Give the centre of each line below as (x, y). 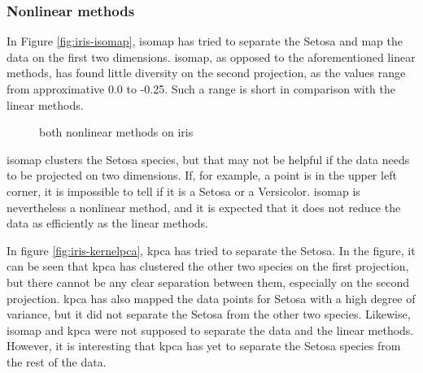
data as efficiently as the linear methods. (107, 223)
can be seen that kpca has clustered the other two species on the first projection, (208, 266)
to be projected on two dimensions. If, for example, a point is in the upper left (202, 175)
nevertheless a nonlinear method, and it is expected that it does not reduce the (204, 207)
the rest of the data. (57, 361)
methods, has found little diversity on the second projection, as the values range (206, 73)
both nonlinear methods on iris (116, 132)
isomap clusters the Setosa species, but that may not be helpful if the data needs (208, 159)
